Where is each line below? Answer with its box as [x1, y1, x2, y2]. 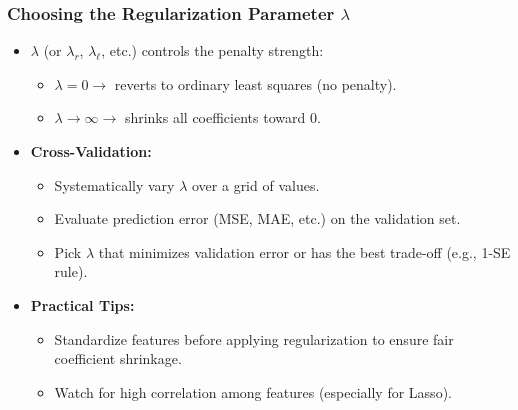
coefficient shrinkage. [54, 348, 182, 369]
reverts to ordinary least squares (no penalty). [114, 73, 397, 94]
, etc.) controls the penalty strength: [101, 40, 324, 61]
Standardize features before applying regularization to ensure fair [54, 328, 454, 349]
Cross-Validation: [30, 141, 152, 161]
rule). [54, 261, 88, 282]
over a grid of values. [191, 174, 320, 195]
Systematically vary [54, 174, 175, 195]
